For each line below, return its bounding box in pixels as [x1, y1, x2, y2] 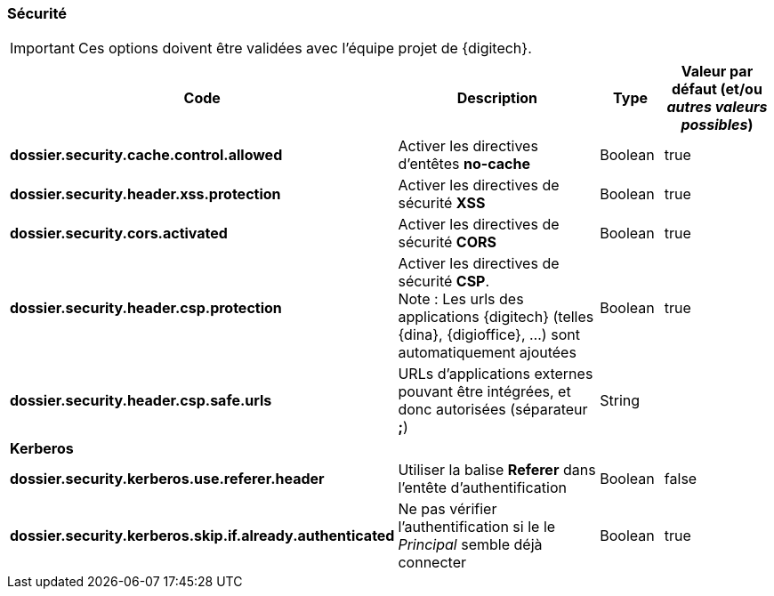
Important [10, 39, 75, 58]
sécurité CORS [398, 233, 496, 252]
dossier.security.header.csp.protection [10, 299, 282, 318]
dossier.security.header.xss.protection [10, 185, 281, 204]
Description [456, 89, 538, 108]
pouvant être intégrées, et [398, 383, 571, 401]
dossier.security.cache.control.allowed [10, 146, 283, 165]
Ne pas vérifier [398, 500, 497, 519]
